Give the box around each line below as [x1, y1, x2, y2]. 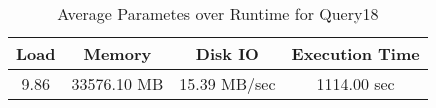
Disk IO [195, 42, 259, 65]
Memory [83, 42, 152, 65]
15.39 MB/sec [179, 72, 276, 95]
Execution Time [291, 42, 420, 65]
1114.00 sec [316, 72, 395, 95]
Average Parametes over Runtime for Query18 [57, 2, 379, 25]
